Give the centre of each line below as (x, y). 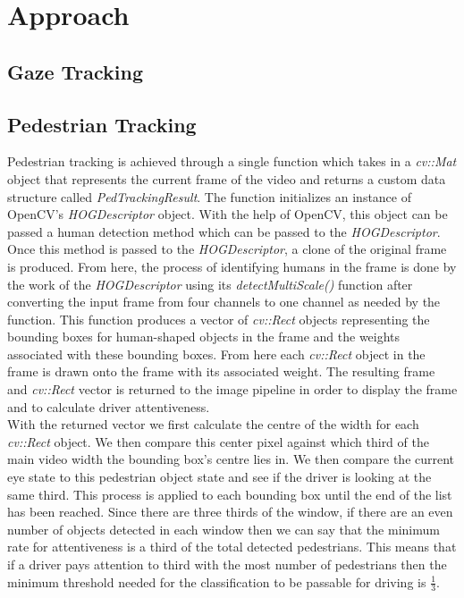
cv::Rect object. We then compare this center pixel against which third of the (218, 441)
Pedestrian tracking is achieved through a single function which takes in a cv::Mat (232, 161)
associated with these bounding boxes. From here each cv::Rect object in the (216, 354)
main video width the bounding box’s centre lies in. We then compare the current (231, 459)
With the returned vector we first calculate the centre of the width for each (213, 424)
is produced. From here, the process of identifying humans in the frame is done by (232, 266)
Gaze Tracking (76, 71)
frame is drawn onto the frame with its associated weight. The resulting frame (221, 371)
